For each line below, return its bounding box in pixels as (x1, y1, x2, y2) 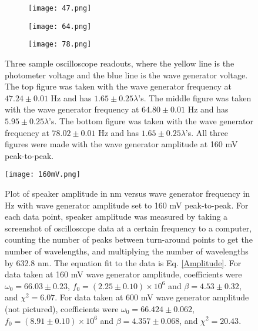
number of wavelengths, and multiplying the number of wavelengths (5, 244, 249, 257)
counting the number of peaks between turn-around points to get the (5, 233, 253, 246)
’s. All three (185, 126, 228, 138)
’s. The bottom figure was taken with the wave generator (49, 114, 254, 127)
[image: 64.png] (28, 22, 92, 31)
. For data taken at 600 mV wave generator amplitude (55, 291, 249, 303)
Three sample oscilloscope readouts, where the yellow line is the (5, 57, 234, 69)
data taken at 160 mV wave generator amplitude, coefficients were (5, 268, 242, 280)
